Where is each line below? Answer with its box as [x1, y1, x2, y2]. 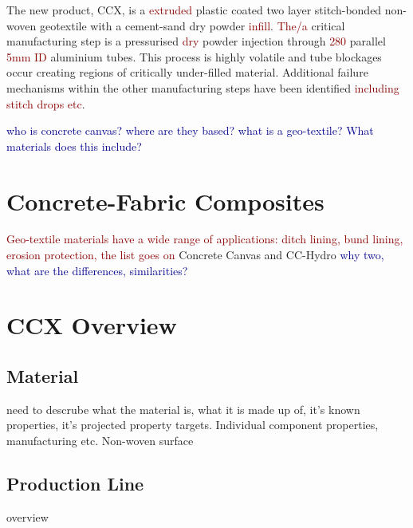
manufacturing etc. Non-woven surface [6, 432, 194, 449]
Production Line [6, 471, 144, 495]
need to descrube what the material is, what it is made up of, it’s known [6, 400, 360, 417]
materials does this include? [6, 137, 142, 154]
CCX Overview [6, 309, 177, 341]
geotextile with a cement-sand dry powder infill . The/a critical [39, 17, 345, 33]
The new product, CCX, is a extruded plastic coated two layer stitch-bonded [6, 2, 382, 18]
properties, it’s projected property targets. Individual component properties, [6, 416, 379, 433]
